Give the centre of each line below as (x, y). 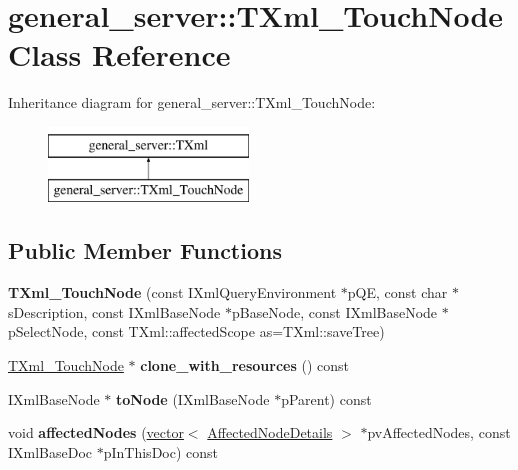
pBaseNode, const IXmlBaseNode (334, 311)
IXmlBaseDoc (50, 451)
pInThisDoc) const (161, 451)
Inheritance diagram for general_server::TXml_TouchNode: (192, 102)
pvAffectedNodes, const (439, 432)
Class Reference (119, 54)
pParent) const (326, 398)
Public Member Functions (145, 250)
